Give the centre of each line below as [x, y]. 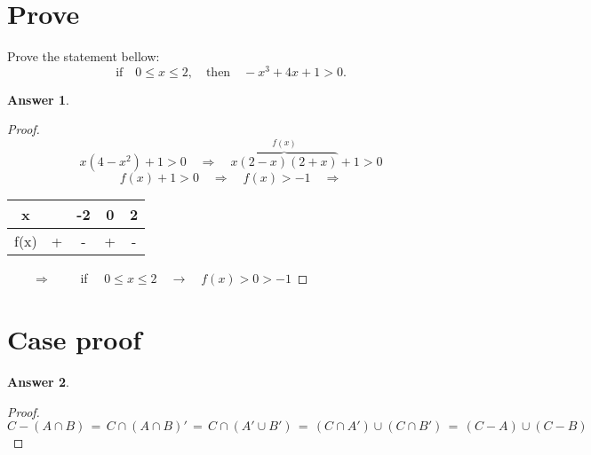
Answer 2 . [38, 382]
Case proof [75, 339]
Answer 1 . [38, 99]
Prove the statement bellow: [84, 56]
